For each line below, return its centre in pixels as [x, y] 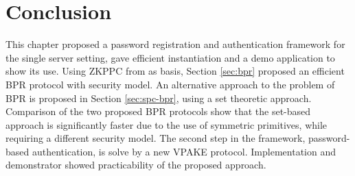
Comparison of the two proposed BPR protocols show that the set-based [158, 111]
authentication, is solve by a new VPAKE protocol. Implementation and [184, 151]
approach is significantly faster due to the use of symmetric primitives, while [167, 124]
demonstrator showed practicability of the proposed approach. [136, 165]
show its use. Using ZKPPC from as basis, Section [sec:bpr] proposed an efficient [175, 71]
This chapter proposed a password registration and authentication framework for [175, 44]
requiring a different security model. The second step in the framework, [156, 138]
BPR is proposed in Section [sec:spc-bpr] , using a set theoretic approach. [159, 98]
